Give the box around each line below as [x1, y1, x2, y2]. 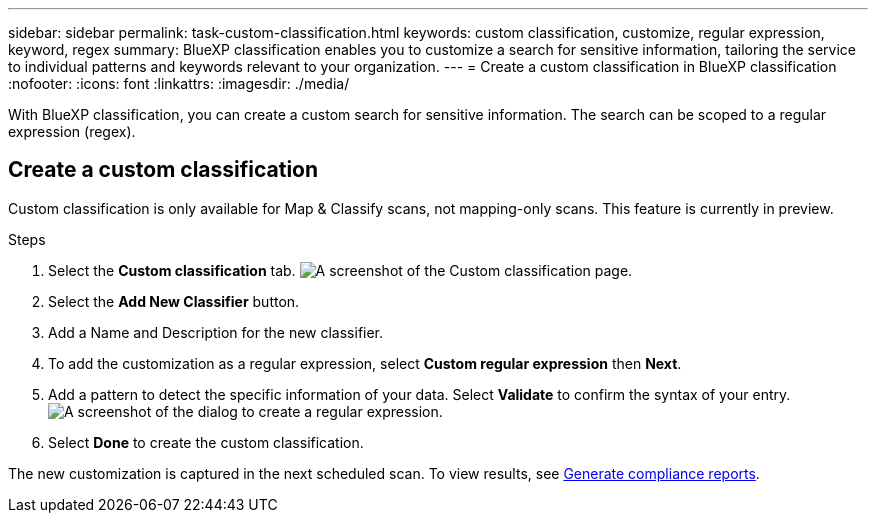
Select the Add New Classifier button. [48, 292, 300, 310]
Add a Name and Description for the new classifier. [48, 323, 384, 341]
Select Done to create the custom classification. [48, 433, 364, 451]
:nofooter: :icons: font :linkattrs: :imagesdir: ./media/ [8, 75, 350, 92]
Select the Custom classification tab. [48, 261, 296, 279]
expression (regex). [8, 123, 136, 140]
